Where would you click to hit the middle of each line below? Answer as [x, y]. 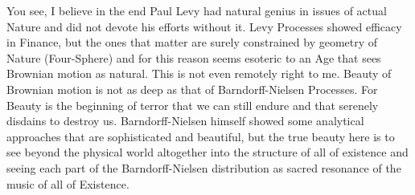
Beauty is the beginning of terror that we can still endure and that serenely [193, 105]
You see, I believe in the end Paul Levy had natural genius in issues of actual [197, 10]
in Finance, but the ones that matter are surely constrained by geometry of [192, 42]
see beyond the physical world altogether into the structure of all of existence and [207, 152]
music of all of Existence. [68, 183]
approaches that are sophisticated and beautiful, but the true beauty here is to [201, 136]
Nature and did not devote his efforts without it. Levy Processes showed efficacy [204, 26]
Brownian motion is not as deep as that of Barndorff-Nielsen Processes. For [192, 89]
